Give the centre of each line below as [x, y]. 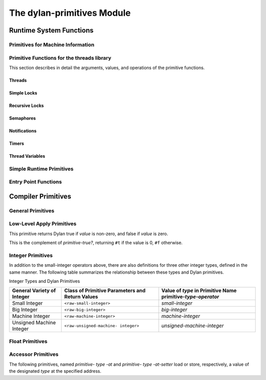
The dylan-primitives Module [70, 13]
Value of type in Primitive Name [199, 291]
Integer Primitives [31, 255]
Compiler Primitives [40, 196]
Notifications [23, 131]
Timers [17, 143]
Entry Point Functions [35, 182]
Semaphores [23, 118]
